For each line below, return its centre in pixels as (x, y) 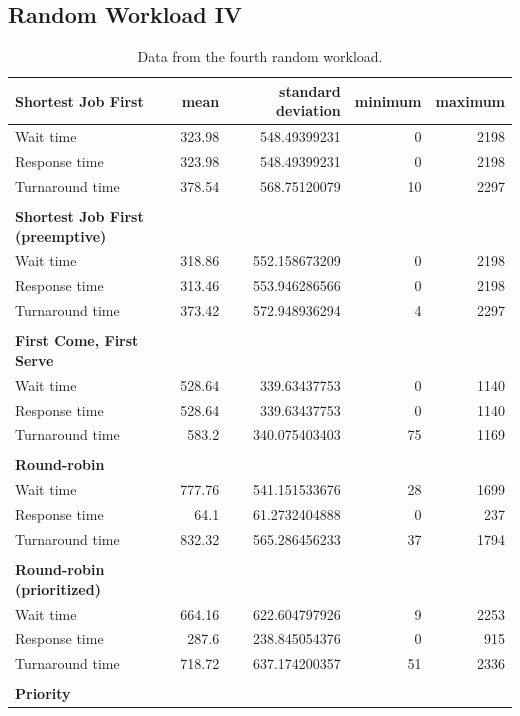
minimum (388, 100)
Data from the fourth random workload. (260, 56)
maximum (470, 100)
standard (310, 90)
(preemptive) (61, 235)
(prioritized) (58, 588)
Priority (43, 693)
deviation (308, 110)
